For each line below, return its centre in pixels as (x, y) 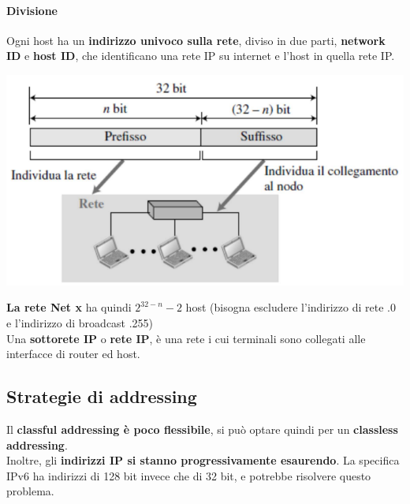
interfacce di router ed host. (73, 354)
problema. (30, 491)
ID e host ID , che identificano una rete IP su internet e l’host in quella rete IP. (201, 56)
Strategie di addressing (102, 396)
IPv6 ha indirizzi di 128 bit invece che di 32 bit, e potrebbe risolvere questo (189, 475)
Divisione (32, 10)
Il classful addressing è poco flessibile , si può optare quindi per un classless (202, 429)
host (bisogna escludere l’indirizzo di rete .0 (291, 307)
